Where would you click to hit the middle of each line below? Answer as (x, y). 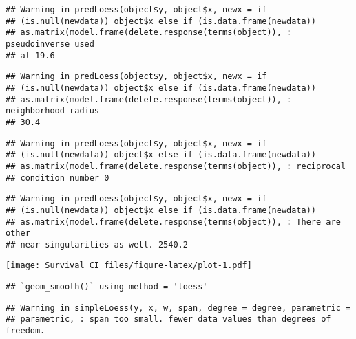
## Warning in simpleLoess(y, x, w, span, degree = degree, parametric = (178, 308)
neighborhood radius (53, 111)
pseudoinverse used (50, 44)
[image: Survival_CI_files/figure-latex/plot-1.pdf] (129, 266)
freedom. (25, 331)
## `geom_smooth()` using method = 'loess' (107, 287)
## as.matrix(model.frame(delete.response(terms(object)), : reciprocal (176, 166)
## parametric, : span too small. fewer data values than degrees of (168, 319)
